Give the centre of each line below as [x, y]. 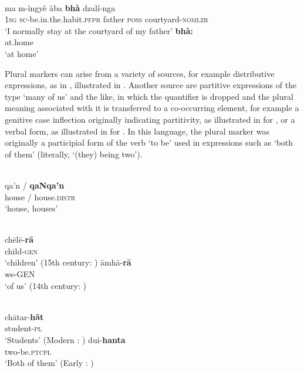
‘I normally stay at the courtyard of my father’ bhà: [99, 30]
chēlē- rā [19, 239]
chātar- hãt [24, 316]
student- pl [23, 328]
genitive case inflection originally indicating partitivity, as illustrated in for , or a [150, 119]
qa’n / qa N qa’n [35, 185]
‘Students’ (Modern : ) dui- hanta [65, 340]
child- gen [21, 251]
